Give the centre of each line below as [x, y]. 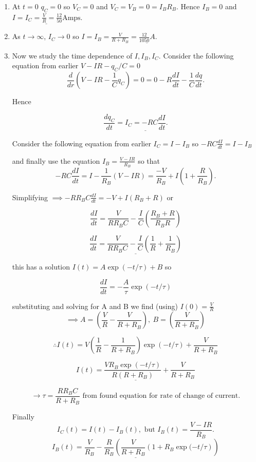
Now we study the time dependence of [72, 55]
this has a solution [41, 266]
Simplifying [30, 197]
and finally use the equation [56, 160]
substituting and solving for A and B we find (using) [95, 306]
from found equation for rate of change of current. [161, 396]
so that [149, 160]
